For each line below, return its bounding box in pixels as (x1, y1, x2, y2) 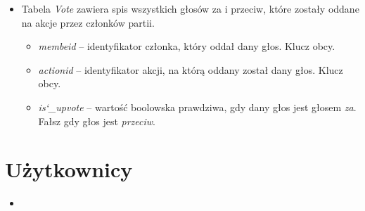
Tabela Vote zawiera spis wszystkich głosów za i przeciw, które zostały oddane (21, 1, 359, 15)
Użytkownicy (5, 155, 133, 184)
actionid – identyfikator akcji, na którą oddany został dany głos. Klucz (38, 62, 343, 77)
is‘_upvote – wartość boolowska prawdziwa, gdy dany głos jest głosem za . (38, 99, 357, 114)
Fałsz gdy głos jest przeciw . (38, 113, 155, 128)
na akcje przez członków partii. (21, 15, 155, 30)
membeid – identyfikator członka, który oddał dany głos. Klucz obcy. (38, 39, 335, 53)
